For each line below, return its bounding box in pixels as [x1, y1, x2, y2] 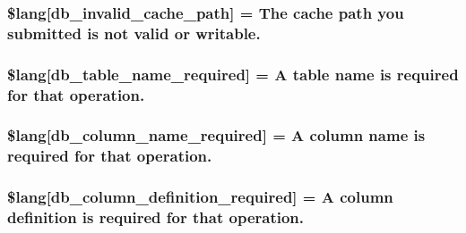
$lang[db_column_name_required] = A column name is [7, 124, 426, 146]
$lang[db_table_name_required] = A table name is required [7, 62, 459, 85]
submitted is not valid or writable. [7, 21, 261, 44]
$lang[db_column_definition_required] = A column [7, 186, 393, 208]
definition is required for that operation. [7, 206, 305, 229]
